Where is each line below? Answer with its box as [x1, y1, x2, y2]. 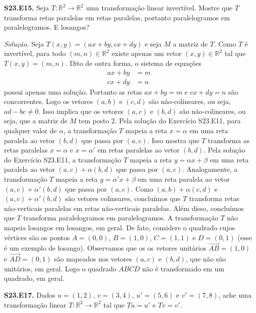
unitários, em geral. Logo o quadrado [4, 263, 117, 273]
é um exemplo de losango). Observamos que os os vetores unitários [4, 243, 206, 253]
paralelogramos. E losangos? [4, 22, 90, 32]
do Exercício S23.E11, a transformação [4, 154, 122, 164]
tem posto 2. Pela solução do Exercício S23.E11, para [78, 115, 241, 126]
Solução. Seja [4, 38, 44, 49]
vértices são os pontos [4, 232, 70, 242]
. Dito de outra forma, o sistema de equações [65, 57, 202, 68]
